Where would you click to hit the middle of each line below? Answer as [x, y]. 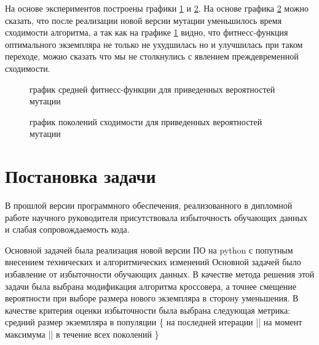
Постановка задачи [81, 176]
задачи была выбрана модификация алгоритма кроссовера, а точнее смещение [151, 286]
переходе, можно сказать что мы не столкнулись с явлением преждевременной [152, 56]
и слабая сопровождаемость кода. [67, 229]
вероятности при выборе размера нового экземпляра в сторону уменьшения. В [152, 298]
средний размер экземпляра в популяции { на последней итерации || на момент [154, 322]
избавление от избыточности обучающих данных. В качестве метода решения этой [160, 274]
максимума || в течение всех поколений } [82, 334]
